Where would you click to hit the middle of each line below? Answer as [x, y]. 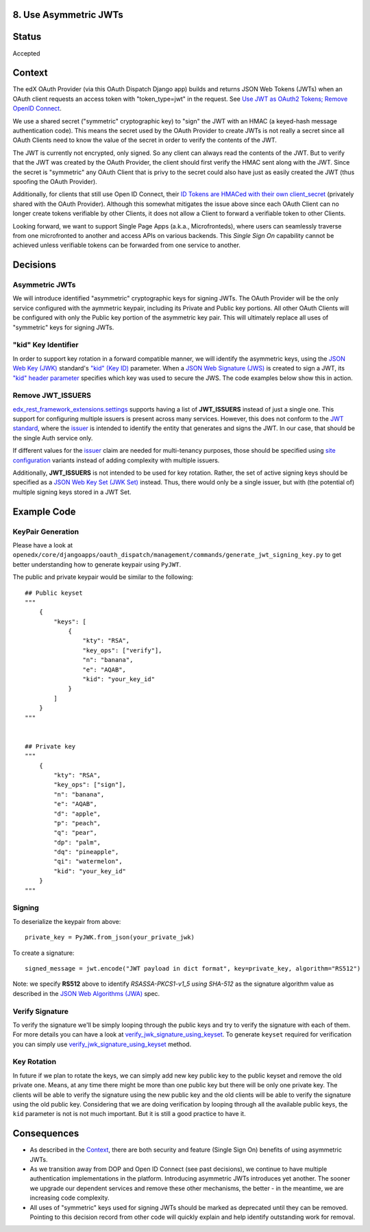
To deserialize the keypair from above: [67, 921]
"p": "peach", [77, 823]
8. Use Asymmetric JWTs [68, 15]
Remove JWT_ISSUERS [52, 396]
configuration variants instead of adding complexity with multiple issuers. [116, 460]
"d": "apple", [77, 814]
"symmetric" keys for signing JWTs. [63, 327]
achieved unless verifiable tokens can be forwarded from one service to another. [127, 245]
